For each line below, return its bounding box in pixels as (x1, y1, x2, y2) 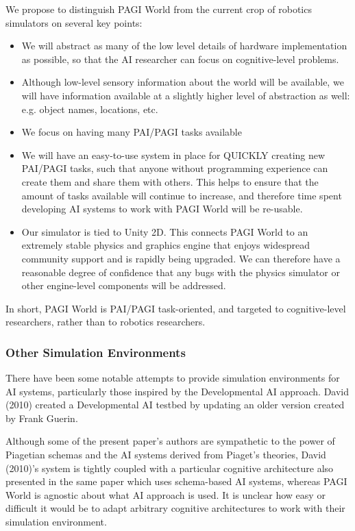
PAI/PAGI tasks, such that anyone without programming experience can (21, 161, 328, 175)
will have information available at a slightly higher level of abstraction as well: (21, 88, 350, 102)
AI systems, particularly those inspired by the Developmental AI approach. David (5, 384, 350, 398)
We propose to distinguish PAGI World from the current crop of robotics (5, 2, 312, 16)
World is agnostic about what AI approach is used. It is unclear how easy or (5, 487, 326, 502)
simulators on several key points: (5, 15, 143, 29)
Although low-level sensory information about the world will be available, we (21, 75, 344, 89)
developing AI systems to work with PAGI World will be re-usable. (21, 201, 303, 216)
